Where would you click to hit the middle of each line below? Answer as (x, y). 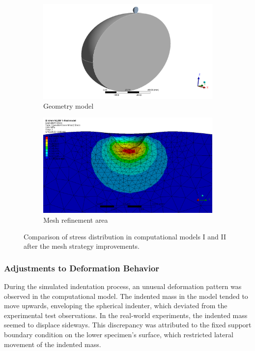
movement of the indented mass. (53, 344)
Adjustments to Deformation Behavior (82, 268)
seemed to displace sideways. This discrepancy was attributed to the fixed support (128, 325)
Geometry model (69, 105)
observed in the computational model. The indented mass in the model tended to (126, 296)
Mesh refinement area (76, 219)
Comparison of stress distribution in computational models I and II (125, 236)
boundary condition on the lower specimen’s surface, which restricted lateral (119, 334)
